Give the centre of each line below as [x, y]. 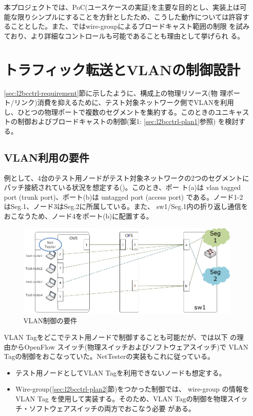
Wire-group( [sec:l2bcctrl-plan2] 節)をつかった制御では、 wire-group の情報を [132, 389]
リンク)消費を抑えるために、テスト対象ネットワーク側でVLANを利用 [124, 102]
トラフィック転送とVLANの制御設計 [122, 69]
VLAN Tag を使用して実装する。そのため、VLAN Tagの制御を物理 [121, 398]
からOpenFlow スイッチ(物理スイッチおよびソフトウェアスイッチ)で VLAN [129, 346]
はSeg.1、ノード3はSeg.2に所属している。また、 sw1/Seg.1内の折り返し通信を [126, 206]
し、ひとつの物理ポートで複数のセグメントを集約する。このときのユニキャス [127, 112]
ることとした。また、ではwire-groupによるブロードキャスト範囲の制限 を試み [127, 26]
